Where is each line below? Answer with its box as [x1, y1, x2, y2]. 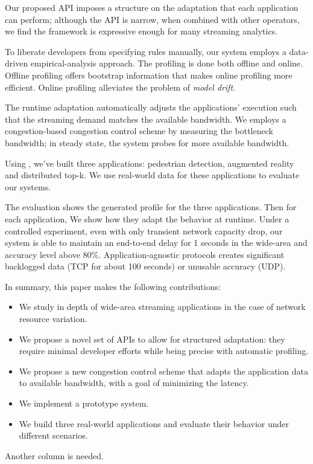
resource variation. [19, 312, 87, 325]
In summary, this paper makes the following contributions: [5, 280, 221, 292]
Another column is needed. [5, 449, 104, 462]
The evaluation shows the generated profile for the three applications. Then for [5, 201, 297, 213]
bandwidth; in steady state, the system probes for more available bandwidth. [5, 136, 289, 149]
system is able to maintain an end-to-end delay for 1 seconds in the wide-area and [5, 236, 308, 249]
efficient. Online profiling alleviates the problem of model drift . [5, 80, 235, 93]
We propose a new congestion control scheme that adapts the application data [19, 364, 308, 377]
